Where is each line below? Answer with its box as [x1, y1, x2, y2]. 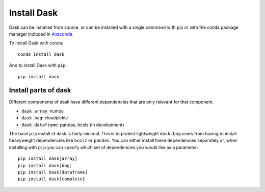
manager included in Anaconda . [9, 31, 74, 37]
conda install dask [18, 51, 65, 57]
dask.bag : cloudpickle [21, 115, 68, 121]
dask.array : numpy [21, 108, 64, 114]
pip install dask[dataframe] [18, 169, 88, 175]
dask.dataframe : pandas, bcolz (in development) [21, 122, 125, 128]
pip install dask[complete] [18, 176, 85, 182]
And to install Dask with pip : [9, 63, 67, 68]
